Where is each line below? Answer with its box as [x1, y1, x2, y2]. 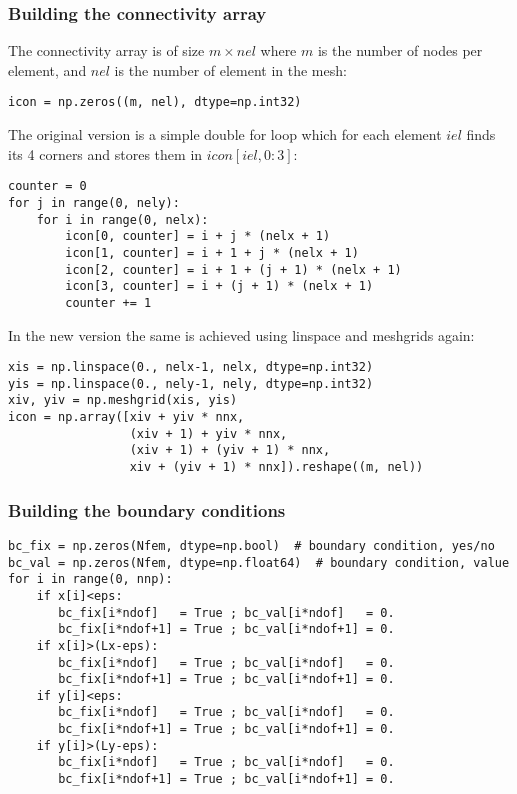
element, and [8, 59, 87, 80]
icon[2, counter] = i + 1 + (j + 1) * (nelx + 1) [65, 262, 402, 277]
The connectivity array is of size [8, 40, 205, 61]
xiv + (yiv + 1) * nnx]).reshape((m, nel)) [129, 460, 424, 475]
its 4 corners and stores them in [8, 143, 203, 164]
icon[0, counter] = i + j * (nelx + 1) [65, 229, 331, 244]
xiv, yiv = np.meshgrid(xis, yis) [8, 393, 238, 408]
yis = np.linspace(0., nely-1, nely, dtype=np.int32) [8, 376, 374, 391]
